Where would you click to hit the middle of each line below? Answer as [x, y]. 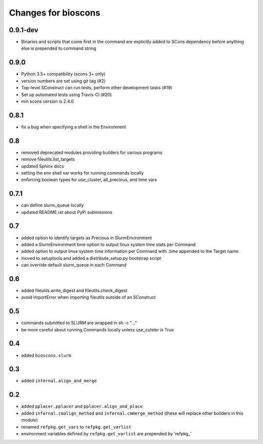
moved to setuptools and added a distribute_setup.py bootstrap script [91, 258]
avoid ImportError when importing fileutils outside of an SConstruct [88, 297]
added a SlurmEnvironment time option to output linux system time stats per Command [108, 244]
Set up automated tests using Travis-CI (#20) [66, 95]
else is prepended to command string [59, 48]
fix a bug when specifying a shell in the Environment [74, 127]
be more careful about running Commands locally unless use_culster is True [97, 329]
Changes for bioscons [55, 13]
